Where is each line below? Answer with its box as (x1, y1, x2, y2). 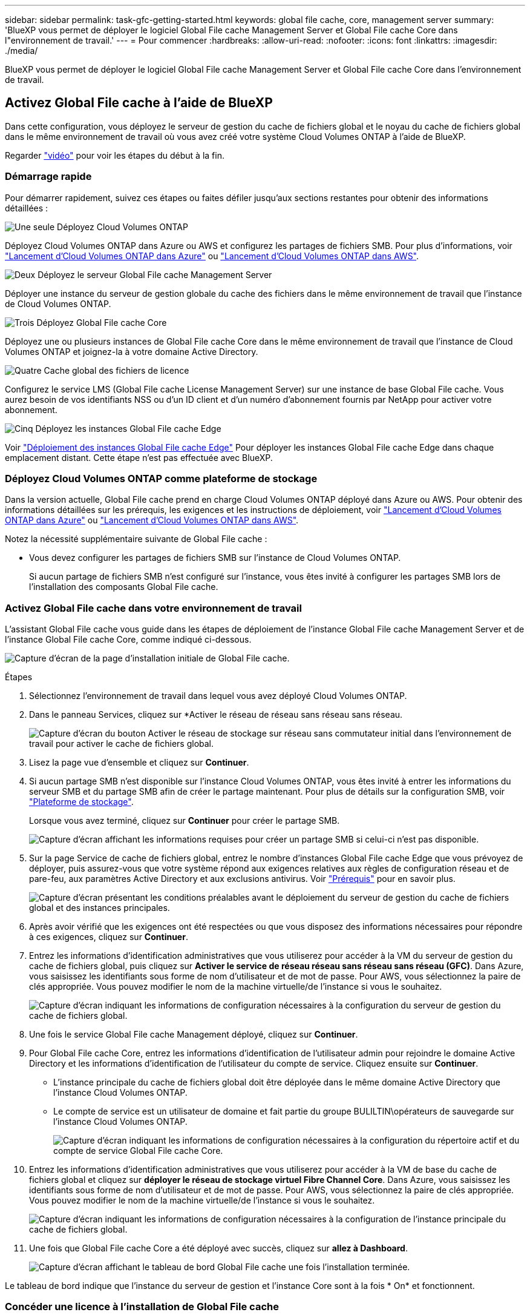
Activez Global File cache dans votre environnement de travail (5, 601, 302, 614)
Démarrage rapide (5, 170, 92, 183)
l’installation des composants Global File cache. (29, 581, 218, 592)
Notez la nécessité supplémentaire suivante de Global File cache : (5, 534, 267, 545)
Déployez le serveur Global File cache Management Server (38, 269, 272, 280)
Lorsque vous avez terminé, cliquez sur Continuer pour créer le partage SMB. (29, 815, 340, 826)
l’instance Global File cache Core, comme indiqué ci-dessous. (5, 634, 252, 645)
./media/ (5, 45, 38, 56)
